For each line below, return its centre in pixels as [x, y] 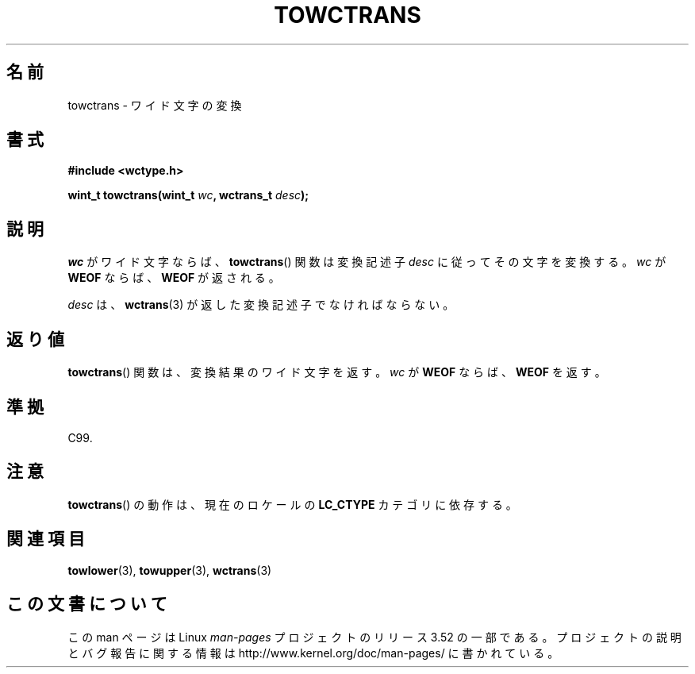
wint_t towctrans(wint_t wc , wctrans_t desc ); [188, 195]
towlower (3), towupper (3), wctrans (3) [170, 570]
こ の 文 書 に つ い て [87, 604]
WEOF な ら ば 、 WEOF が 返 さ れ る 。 [174, 278]
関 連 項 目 [46, 539]
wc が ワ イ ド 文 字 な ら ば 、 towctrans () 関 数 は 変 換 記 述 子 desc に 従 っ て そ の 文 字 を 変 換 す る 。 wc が [367, 262]
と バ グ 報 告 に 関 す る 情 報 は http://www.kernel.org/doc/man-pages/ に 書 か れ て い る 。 [313, 653]
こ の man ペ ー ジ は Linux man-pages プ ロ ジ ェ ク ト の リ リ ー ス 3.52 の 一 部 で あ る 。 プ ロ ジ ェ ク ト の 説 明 [374, 637]
